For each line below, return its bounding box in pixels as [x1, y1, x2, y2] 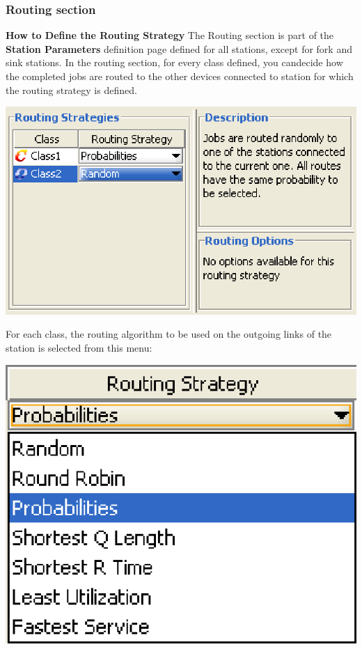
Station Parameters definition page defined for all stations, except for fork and [6, 41, 352, 56]
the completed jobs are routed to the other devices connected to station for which [6, 69, 354, 83]
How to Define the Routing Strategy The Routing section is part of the [6, 28, 334, 42]
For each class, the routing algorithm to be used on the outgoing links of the [6, 327, 332, 341]
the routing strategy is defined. [6, 82, 137, 97]
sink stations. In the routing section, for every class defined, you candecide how [6, 55, 343, 70]
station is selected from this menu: [6, 341, 152, 354]
